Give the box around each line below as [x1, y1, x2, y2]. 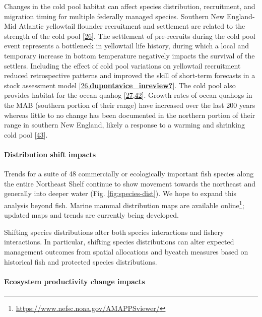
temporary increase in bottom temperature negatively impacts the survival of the [4, 50, 255, 60]
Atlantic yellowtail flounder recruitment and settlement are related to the [19, 21, 245, 31]
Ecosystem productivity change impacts [4, 276, 145, 286]
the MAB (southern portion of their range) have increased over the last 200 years [4, 99, 255, 110]
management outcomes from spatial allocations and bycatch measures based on [4, 246, 248, 257]
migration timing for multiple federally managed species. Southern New [4, 11, 225, 21]
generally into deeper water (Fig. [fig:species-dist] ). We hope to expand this [4, 188, 237, 199]
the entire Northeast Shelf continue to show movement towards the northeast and [4, 178, 255, 188]
